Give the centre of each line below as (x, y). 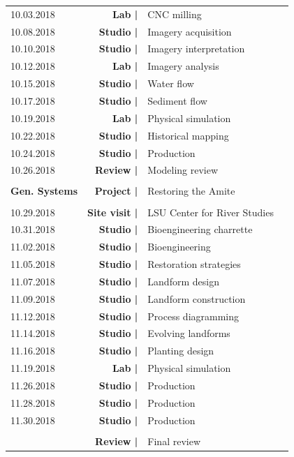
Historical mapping (188, 135)
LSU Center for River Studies (211, 212)
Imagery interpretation (196, 48)
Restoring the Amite (191, 191)
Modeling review (183, 170)
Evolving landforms (189, 333)
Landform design (183, 281)
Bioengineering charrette (200, 229)
